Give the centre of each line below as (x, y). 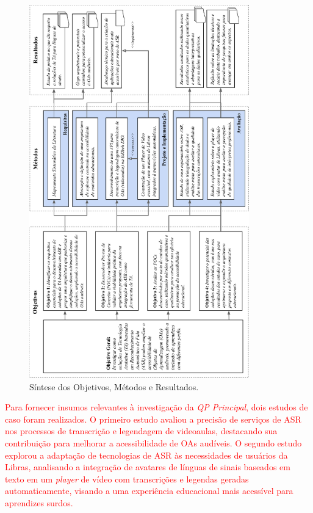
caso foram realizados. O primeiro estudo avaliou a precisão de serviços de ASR (153, 419)
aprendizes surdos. (39, 502)
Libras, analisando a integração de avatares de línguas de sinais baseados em (148, 467)
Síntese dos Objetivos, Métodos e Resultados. (114, 386)
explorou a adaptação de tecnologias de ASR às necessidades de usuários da (146, 455)
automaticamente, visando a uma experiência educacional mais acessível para (149, 491)
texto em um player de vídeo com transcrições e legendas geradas (127, 478)
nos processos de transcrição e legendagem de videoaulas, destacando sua (141, 431)
